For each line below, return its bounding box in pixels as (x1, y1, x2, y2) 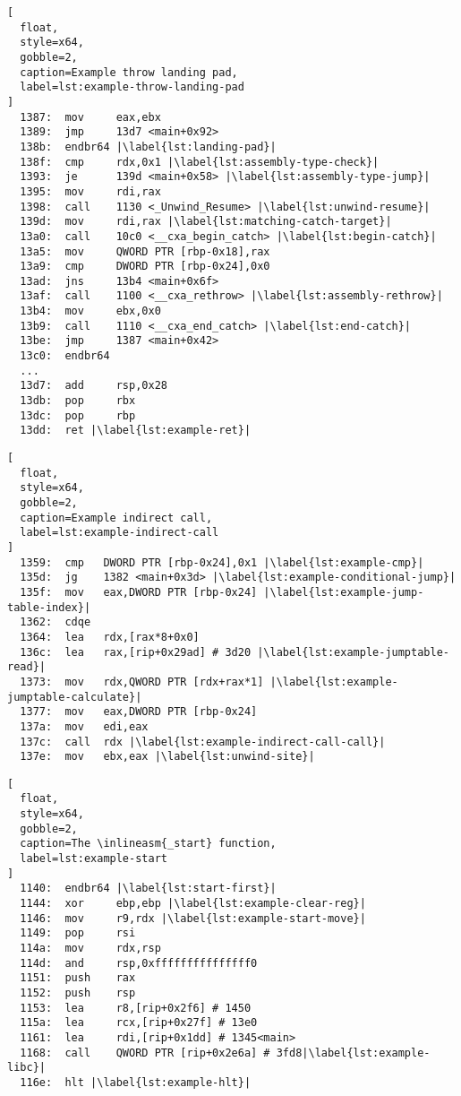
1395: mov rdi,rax (20, 185, 161, 198)
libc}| (7, 1061, 46, 1074)
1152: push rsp (20, 987, 136, 999)
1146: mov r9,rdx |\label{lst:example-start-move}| (20, 911, 366, 925)
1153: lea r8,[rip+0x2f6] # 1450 (20, 1001, 252, 1014)
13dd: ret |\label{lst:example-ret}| (20, 424, 252, 437)
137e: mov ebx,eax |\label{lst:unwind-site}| (20, 750, 315, 764)
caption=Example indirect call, (20, 511, 213, 524)
